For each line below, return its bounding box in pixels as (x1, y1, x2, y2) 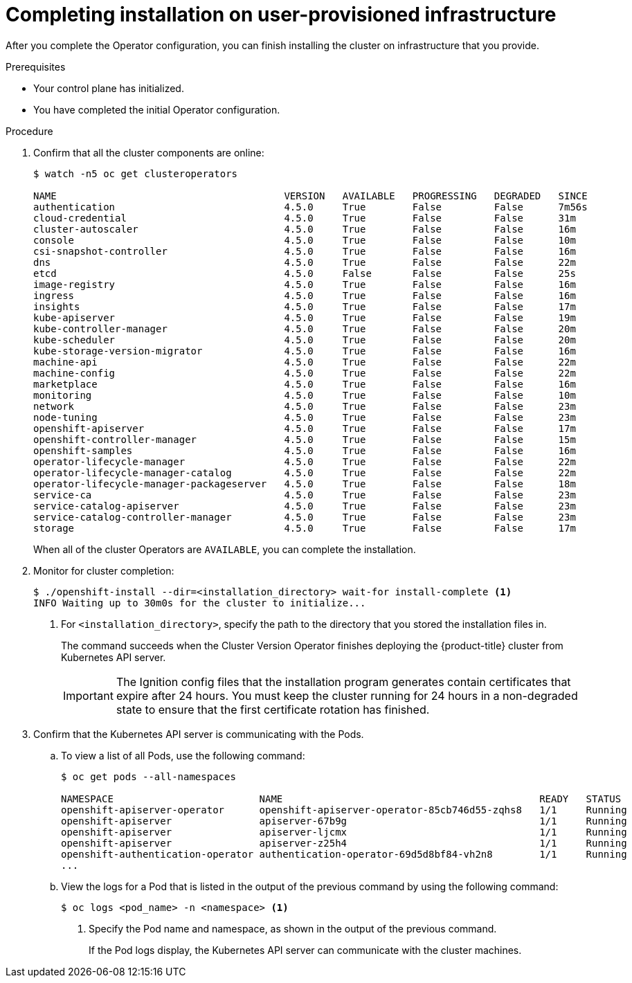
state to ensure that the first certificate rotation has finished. (116, 702, 430, 716)
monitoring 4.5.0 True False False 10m (33, 389, 576, 401)
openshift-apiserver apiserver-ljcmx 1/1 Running (61, 826, 627, 838)
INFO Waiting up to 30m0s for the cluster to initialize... (33, 597, 366, 608)
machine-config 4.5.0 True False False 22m (33, 367, 576, 379)
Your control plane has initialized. (33, 82, 184, 94)
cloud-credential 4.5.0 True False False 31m (33, 212, 576, 224)
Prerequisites (6, 60, 66, 73)
